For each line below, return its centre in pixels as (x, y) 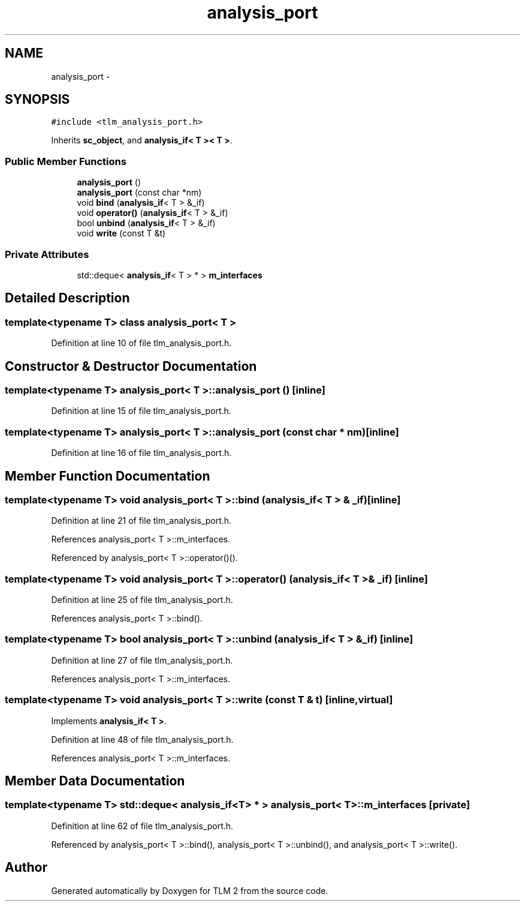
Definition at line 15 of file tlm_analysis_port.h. (141, 411)
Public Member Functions (66, 161)
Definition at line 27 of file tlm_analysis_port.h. (142, 660)
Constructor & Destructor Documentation (131, 366)
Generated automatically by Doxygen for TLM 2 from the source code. (190, 890)
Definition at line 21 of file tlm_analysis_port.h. (141, 521)
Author (26, 868)
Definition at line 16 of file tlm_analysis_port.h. (141, 453)
